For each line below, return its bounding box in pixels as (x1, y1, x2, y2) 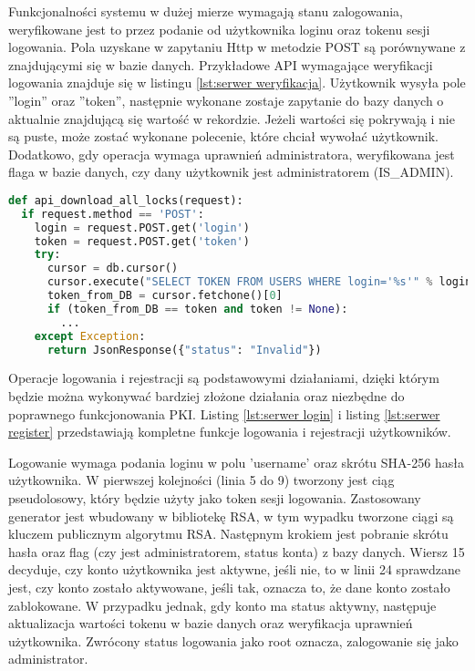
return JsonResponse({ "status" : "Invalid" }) (46, 343, 322, 356)
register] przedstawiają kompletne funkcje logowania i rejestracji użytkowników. (8, 422, 451, 441)
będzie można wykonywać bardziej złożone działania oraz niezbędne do (8, 387, 405, 406)
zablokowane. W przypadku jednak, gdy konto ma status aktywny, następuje (8, 595, 437, 614)
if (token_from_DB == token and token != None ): (46, 302, 348, 315)
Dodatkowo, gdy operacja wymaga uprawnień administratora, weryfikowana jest (8, 144, 455, 163)
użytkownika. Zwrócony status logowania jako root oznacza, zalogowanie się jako (8, 631, 459, 650)
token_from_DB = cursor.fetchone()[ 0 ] (46, 289, 283, 303)
